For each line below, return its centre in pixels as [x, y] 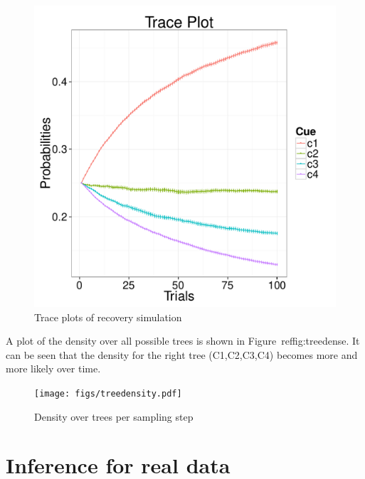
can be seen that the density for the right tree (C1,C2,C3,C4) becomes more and [182, 354]
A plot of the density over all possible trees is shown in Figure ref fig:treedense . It [183, 341]
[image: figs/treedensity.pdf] [108, 393]
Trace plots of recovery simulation [108, 317]
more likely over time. [53, 368]
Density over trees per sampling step [114, 416]
